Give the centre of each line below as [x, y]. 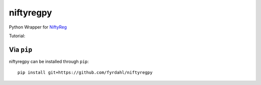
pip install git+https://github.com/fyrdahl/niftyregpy [85, 73]
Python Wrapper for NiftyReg [38, 27]
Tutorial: [17, 36]
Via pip [21, 50]
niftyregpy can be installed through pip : [49, 61]
